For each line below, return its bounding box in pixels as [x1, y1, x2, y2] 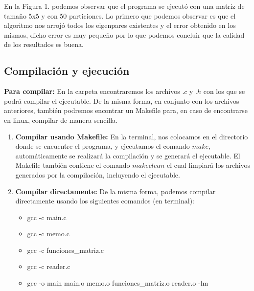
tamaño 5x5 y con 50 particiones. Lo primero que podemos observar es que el [4, 10, 236, 21]
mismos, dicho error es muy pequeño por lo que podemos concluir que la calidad [4, 29, 245, 40]
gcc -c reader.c [27, 261, 70, 271]
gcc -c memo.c [27, 228, 69, 239]
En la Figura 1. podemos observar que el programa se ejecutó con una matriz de [4, 1, 245, 11]
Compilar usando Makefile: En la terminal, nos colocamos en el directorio [15, 131, 248, 141]
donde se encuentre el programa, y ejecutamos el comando [15, 141, 190, 151]
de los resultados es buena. [4, 39, 84, 49]
